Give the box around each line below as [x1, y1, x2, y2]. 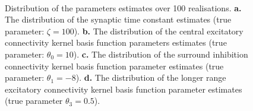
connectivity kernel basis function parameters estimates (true [5, 36, 227, 49]
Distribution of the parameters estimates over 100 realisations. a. [5, 1, 242, 14]
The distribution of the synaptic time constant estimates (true [5, 13, 232, 26]
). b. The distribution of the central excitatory [74, 24, 243, 37]
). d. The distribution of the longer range [75, 71, 226, 84]
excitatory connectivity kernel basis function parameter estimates [5, 83, 242, 95]
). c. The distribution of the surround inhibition [73, 47, 248, 60]
